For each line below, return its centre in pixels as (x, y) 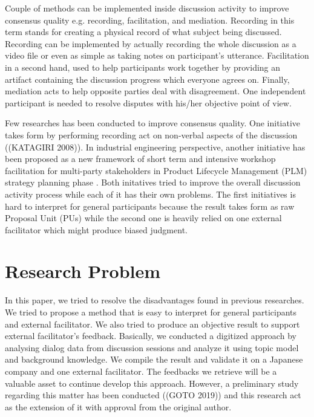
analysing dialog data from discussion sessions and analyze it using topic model (152, 347)
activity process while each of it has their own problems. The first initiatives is (150, 194)
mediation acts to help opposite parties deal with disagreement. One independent (155, 91)
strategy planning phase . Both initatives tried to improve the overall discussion (153, 182)
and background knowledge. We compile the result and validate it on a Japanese (154, 359)
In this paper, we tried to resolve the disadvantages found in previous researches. (155, 300)
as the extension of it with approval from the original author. (118, 406)
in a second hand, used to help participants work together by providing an (143, 67)
